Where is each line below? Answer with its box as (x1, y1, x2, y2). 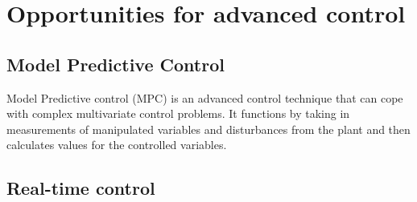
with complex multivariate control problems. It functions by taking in (6, 105, 350, 122)
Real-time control (6, 176, 155, 200)
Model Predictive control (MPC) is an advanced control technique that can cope (6, 89, 403, 106)
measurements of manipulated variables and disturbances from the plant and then (6, 120, 411, 137)
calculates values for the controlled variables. (6, 136, 227, 153)
